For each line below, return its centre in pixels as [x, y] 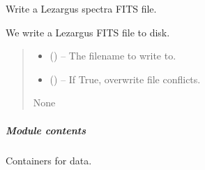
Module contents [46, 130]
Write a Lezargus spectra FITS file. [81, 8]
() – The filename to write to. [113, 56]
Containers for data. [49, 160]
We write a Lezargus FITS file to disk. [88, 32]
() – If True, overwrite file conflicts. [125, 79]
